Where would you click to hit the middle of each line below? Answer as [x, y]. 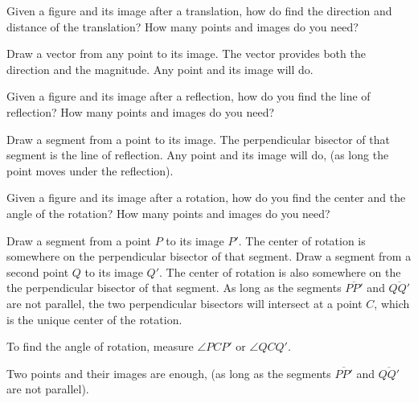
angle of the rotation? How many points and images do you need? [168, 213]
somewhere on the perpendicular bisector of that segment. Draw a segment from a [209, 256]
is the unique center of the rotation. [94, 319]
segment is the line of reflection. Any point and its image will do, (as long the [198, 155]
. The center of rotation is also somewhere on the [280, 271]
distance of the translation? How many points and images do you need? [182, 26]
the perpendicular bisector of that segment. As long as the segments [174, 288]
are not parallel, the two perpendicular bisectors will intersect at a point [184, 303]
